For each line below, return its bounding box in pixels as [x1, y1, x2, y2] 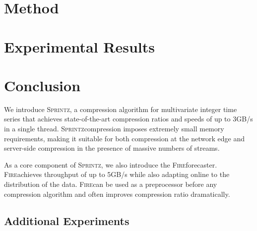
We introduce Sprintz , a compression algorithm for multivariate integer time [4, 104, 237, 114]
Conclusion [4, 75, 81, 95]
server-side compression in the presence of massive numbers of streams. [4, 143, 220, 153]
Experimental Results [4, 36, 155, 57]
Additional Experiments [4, 213, 129, 228]
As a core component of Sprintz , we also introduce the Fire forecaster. [4, 159, 217, 170]
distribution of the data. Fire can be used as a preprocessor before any [4, 179, 217, 189]
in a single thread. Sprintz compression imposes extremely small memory [4, 123, 224, 134]
